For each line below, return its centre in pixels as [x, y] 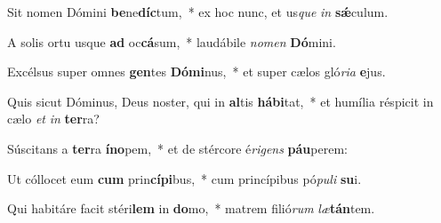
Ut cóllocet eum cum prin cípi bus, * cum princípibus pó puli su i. [184, 178]
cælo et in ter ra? [53, 119]
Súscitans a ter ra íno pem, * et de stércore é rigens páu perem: [177, 148]
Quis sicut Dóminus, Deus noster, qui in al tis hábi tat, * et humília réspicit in [220, 101]
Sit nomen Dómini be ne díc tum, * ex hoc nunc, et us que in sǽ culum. [198, 12]
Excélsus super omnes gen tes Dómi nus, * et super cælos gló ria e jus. [196, 72]
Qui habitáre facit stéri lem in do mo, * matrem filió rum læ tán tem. [191, 208]
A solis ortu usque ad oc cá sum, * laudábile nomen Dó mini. [172, 41]
